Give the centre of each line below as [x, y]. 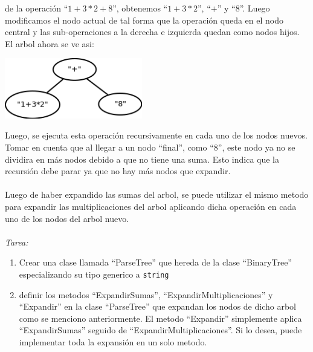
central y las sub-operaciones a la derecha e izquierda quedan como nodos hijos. [152, 32]
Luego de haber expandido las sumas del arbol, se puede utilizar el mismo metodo [157, 194]
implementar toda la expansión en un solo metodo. [113, 341]
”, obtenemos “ [140, 8]
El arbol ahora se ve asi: [50, 43]
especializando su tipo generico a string [94, 274]
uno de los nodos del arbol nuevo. [67, 218]
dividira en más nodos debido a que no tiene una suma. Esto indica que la [142, 159]
